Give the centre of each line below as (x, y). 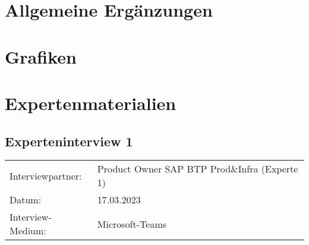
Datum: (26, 200)
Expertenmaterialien (91, 103)
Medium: (28, 231)
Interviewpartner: (46, 175)
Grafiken (41, 56)
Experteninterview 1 (69, 141)
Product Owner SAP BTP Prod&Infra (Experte (198, 169)
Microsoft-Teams (132, 224)
